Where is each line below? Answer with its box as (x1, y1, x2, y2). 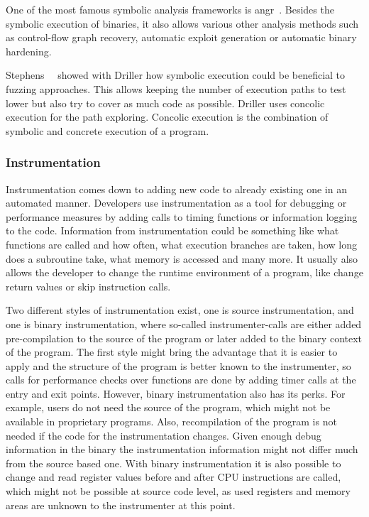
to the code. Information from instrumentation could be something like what (6, 223, 339, 238)
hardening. (6, 43, 52, 58)
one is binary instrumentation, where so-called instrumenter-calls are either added (6, 316, 362, 331)
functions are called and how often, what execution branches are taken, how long (6, 236, 357, 251)
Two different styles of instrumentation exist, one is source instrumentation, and (6, 303, 354, 317)
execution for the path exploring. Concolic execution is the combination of (6, 109, 329, 124)
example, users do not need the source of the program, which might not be (6, 400, 331, 415)
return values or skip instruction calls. (6, 278, 171, 293)
